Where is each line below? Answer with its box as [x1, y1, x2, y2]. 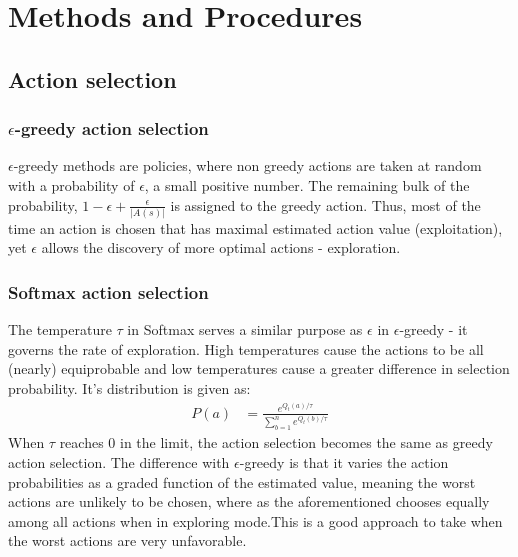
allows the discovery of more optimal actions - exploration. [41, 237, 401, 258]
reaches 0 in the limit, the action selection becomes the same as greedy [59, 432, 493, 453]
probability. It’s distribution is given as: [8, 378, 251, 399]
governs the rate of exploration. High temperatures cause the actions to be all [8, 338, 484, 359]
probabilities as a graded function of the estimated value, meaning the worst [8, 471, 476, 492]
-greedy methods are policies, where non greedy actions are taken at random [13, 155, 482, 176]
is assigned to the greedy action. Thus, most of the [170, 194, 481, 215]
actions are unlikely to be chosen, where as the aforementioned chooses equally [8, 491, 490, 512]
